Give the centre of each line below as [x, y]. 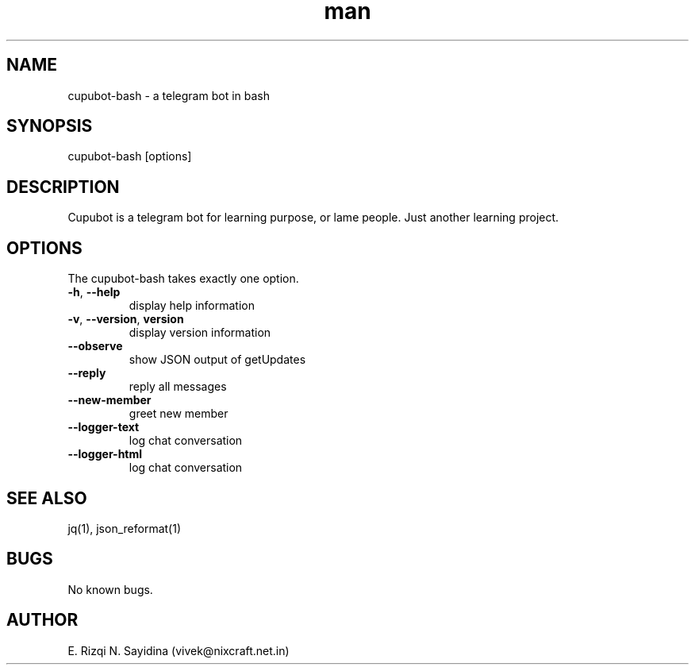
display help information [192, 306]
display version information [200, 333]
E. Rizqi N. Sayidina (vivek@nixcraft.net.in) [179, 650]
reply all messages [178, 387]
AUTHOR [42, 620]
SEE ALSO [47, 498]
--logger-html [105, 454]
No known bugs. [110, 589]
